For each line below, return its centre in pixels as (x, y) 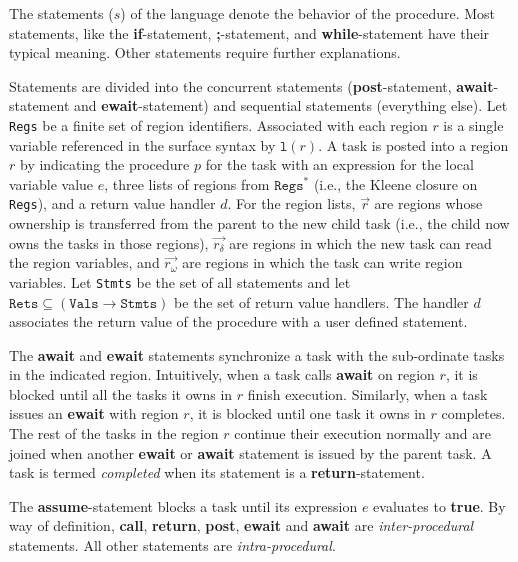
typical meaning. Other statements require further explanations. (205, 52)
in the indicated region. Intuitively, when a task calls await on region (222, 374)
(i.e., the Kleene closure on (395, 183)
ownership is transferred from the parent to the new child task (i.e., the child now (259, 223)
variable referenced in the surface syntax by (142, 144)
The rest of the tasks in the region (114, 433)
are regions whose (428, 203)
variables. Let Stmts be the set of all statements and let (180, 281)
